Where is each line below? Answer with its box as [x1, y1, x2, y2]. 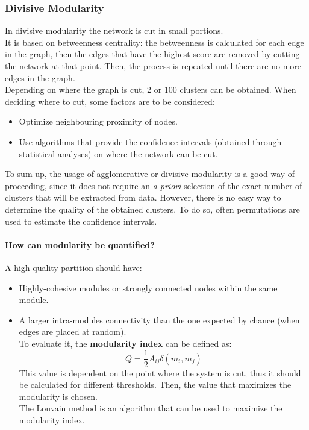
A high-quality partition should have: [5, 261, 142, 273]
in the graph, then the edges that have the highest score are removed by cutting [5, 48, 300, 60]
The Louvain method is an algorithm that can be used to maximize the [19, 402, 282, 414]
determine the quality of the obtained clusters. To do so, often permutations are [5, 202, 300, 215]
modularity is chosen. [19, 390, 98, 402]
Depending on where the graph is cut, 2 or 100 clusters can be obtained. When [5, 83, 296, 96]
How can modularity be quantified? [5, 238, 155, 251]
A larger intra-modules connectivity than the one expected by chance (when [19, 313, 300, 326]
